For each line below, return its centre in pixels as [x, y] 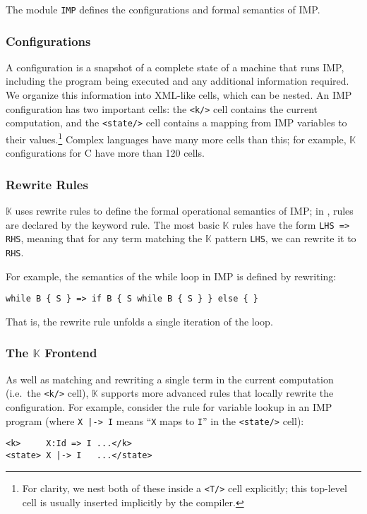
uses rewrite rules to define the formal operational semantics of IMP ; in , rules [184, 211]
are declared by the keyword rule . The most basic [113, 224]
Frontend [71, 353]
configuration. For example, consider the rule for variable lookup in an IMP [169, 406]
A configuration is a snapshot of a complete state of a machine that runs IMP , [175, 67]
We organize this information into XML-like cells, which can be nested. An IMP [179, 95]
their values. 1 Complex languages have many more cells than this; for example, [176, 138]
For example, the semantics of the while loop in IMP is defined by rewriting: [171, 276]
